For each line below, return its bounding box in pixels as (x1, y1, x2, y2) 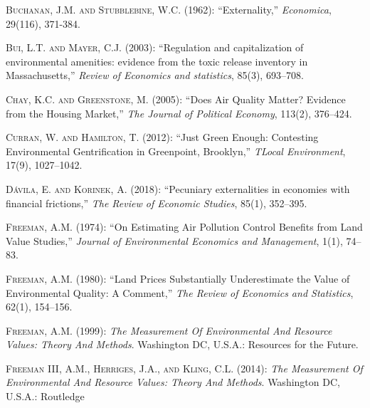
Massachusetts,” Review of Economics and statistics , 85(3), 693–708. (6, 68, 304, 83)
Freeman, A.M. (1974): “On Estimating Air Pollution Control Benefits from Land (6, 219, 363, 234)
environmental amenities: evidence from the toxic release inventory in (6, 53, 308, 68)
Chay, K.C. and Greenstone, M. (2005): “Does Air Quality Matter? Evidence (6, 91, 346, 106)
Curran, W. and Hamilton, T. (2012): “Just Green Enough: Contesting (6, 130, 319, 145)
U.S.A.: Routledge (6, 389, 85, 404)
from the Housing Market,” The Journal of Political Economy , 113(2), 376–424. (6, 105, 352, 120)
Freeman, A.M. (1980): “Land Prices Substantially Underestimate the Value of (6, 271, 350, 286)
